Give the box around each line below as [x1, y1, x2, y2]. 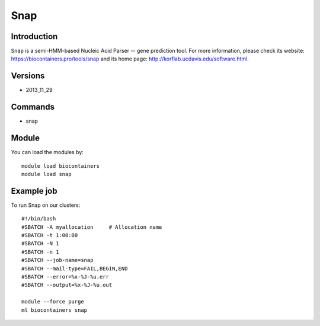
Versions [11, 71, 45, 81]
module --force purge [21, 298, 84, 305]
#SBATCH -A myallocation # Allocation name [21, 223, 162, 231]
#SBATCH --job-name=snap [21, 257, 94, 264]
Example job [11, 186, 57, 196]
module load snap [21, 171, 72, 177]
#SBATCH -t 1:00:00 [21, 232, 78, 239]
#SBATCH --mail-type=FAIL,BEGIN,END [21, 265, 128, 272]
